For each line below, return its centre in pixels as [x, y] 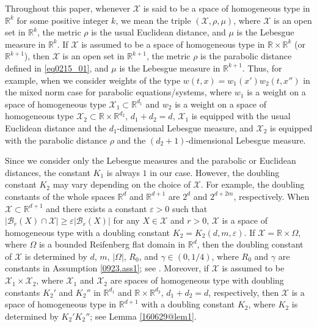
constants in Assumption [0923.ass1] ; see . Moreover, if [107, 268]
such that [190, 208]
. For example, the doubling [253, 184]
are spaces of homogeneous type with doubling [197, 280]
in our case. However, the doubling [215, 172]
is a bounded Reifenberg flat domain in [112, 244]
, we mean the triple [153, 20]
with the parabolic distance [56, 140]
